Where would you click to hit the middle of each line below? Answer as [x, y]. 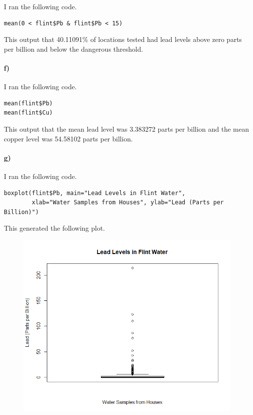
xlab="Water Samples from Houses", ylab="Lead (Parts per [128, 203]
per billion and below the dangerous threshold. [74, 49]
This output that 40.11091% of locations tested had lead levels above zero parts [123, 39]
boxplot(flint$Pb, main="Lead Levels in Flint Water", [95, 193]
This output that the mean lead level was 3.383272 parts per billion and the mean [126, 128]
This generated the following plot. [55, 228]
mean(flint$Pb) [29, 103]
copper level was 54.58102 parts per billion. [68, 138]
